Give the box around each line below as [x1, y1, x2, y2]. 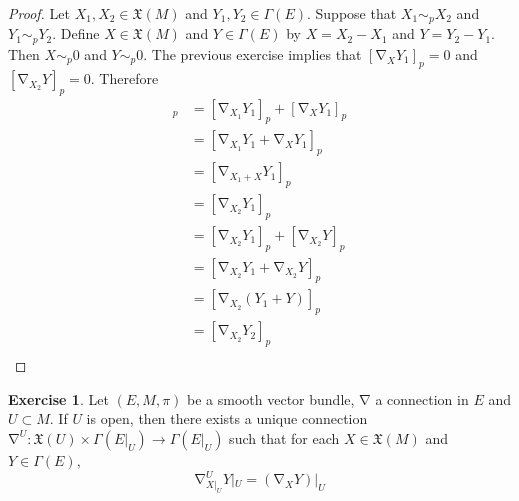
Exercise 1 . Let [8, 388, 109, 409]
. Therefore [90, 67, 159, 88]
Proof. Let [8, 3, 70, 23]
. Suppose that [307, 3, 397, 23]
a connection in [375, 388, 469, 409]
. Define [52, 23, 100, 44]
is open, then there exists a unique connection [86, 408, 368, 429]
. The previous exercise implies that [143, 43, 362, 64]
